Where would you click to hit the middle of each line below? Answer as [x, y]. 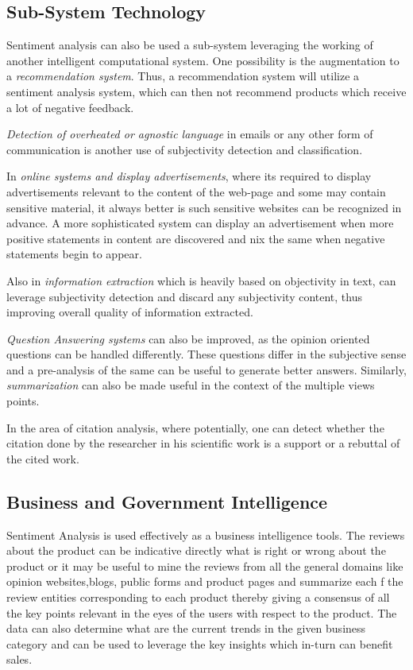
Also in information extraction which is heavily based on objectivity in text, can [201, 280]
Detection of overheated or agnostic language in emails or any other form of [190, 134]
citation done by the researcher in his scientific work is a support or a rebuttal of [203, 443]
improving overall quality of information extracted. [130, 312]
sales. [19, 659]
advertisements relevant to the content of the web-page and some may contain [196, 191]
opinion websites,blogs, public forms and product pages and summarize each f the [205, 581]
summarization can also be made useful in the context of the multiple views [191, 385]
